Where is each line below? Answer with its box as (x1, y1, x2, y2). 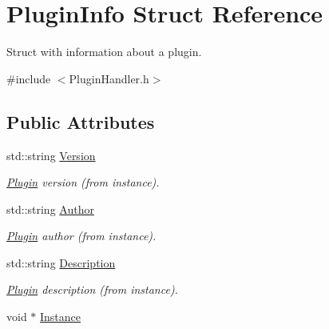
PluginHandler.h (69, 70, 149, 86)
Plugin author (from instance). (6, 227, 157, 244)
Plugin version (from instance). (6, 174, 160, 191)
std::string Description (6, 254, 116, 271)
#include (6, 70, 51, 86)
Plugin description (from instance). (6, 281, 178, 298)
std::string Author (6, 200, 94, 217)
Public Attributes (6, 109, 155, 134)
